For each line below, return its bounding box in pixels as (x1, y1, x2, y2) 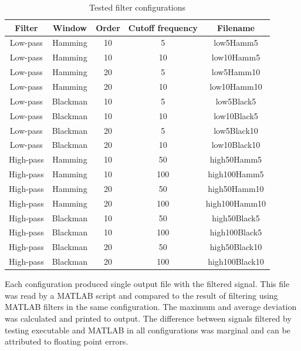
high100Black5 (209, 226, 262, 238)
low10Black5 (214, 109, 258, 122)
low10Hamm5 (211, 51, 261, 63)
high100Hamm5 (208, 168, 264, 180)
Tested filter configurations (89, 1, 186, 13)
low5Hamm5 (214, 36, 258, 49)
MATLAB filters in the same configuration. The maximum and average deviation (5, 301, 297, 313)
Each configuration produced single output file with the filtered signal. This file (5, 278, 290, 290)
